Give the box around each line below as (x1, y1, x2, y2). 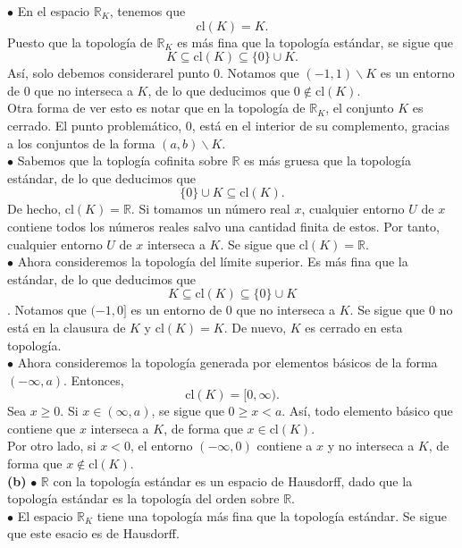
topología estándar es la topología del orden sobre (7, 489, 280, 508)
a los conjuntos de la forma (7, 133, 155, 152)
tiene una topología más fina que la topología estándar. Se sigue (97, 506, 447, 525)
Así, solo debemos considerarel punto (7, 63, 210, 82)
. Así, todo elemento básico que (281, 401, 453, 420)
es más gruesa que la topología (244, 151, 411, 170)
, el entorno (130, 436, 193, 455)
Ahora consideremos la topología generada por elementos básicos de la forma (17, 353, 438, 372)
